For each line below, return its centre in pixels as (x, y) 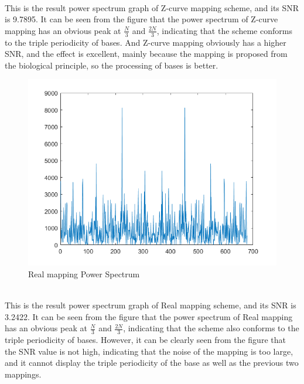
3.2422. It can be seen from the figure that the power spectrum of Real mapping (149, 316)
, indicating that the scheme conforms (224, 30)
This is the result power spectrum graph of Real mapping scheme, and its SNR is (151, 305)
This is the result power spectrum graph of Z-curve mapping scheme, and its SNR (152, 7)
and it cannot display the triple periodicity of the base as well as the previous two (152, 363)
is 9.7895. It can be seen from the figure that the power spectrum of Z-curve (141, 19)
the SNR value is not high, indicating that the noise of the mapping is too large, (149, 351)
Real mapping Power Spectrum (84, 273)
